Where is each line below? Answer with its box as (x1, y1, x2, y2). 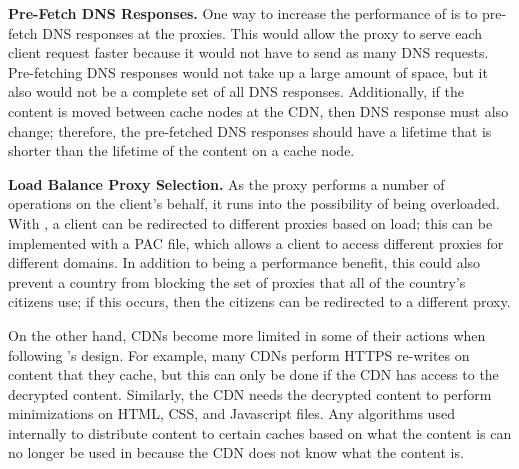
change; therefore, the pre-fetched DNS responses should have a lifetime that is (8, 120, 492, 141)
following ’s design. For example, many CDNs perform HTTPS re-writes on (8, 344, 470, 365)
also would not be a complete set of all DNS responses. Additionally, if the (8, 81, 465, 102)
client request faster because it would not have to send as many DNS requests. (8, 42, 489, 63)
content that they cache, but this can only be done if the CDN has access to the (8, 364, 499, 385)
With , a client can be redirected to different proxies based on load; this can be (8, 212, 493, 233)
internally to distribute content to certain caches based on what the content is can (8, 422, 512, 443)
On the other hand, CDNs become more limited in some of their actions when (8, 324, 486, 345)
